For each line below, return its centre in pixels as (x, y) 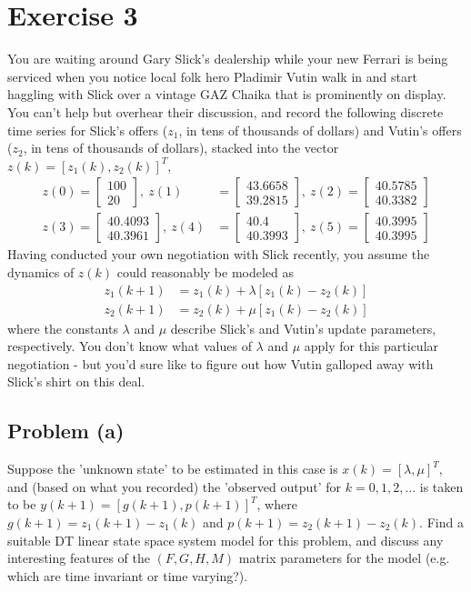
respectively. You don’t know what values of (130, 346)
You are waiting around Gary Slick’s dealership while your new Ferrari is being (228, 59)
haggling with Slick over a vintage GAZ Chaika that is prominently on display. (227, 94)
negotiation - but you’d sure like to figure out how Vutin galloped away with (220, 363)
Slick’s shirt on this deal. (76, 381)
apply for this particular (371, 346)
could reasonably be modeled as (205, 271)
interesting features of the (79, 558)
